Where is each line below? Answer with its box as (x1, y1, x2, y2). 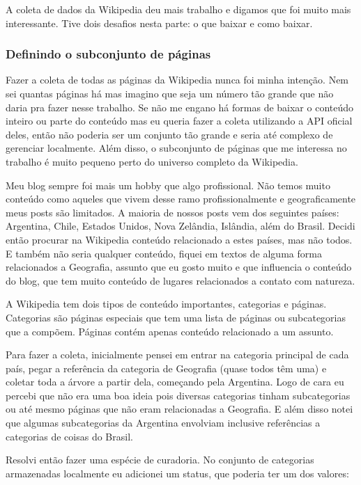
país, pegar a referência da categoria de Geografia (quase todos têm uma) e (6, 360, 327, 375)
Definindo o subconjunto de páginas (6, 45, 211, 63)
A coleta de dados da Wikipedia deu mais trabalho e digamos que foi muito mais (6, 2, 351, 16)
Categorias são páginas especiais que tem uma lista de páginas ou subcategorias (6, 310, 346, 324)
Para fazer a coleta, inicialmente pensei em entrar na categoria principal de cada (6, 347, 349, 362)
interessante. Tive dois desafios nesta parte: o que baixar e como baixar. (6, 15, 313, 30)
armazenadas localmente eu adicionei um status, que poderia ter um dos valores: (6, 466, 349, 480)
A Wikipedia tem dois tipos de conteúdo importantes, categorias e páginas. (6, 296, 327, 311)
